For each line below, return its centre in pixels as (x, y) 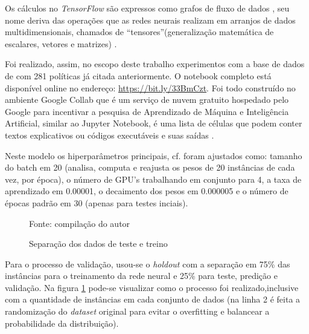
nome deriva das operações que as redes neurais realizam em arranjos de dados (150, 20)
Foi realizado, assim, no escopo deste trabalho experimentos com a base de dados (155, 64)
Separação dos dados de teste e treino (98, 244)
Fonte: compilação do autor (80, 223)
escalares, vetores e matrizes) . (61, 43)
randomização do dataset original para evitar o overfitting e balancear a (137, 311)
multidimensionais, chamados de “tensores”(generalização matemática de (139, 32)
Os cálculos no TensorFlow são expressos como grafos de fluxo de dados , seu (147, 8)
